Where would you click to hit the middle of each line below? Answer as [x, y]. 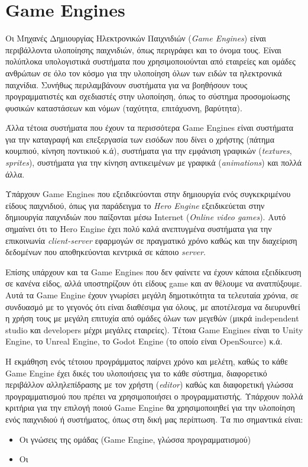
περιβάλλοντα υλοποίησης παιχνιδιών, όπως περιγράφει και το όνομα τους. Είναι [143, 49]
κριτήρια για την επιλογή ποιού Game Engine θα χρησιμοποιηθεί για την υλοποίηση [150, 408]
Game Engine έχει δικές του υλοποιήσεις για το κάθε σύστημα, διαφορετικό [136, 373]
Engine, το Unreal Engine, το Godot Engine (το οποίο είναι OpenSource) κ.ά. [144, 341]
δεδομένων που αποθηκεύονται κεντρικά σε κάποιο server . [106, 252]
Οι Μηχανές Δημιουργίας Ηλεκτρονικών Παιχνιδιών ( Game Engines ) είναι [136, 38]
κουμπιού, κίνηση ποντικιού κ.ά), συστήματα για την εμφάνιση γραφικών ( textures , [149, 151]
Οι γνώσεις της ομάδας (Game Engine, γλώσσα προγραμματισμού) [135, 439]
